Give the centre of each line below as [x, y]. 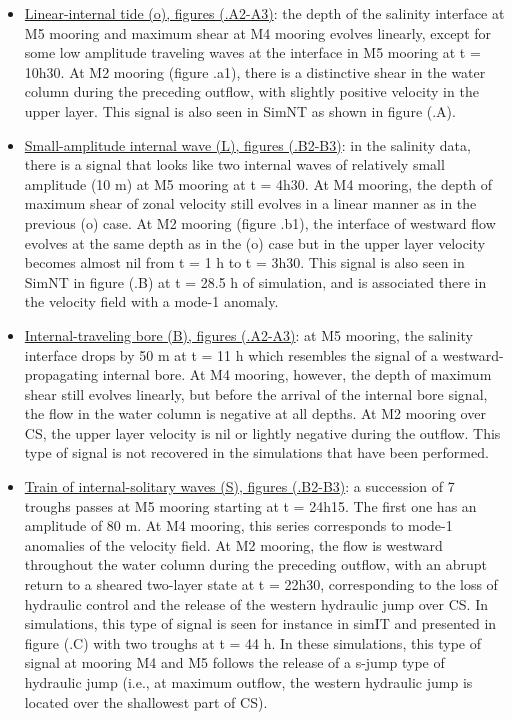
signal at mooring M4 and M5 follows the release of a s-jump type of [234, 662]
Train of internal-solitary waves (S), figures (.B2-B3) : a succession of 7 [239, 486]
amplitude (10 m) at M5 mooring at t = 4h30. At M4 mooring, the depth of [258, 183]
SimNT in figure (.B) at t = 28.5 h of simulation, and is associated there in [255, 281]
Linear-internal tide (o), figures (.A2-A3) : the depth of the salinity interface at [264, 13]
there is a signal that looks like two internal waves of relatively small [234, 164]
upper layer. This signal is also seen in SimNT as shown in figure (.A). [240, 110]
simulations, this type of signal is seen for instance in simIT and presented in [260, 623]
